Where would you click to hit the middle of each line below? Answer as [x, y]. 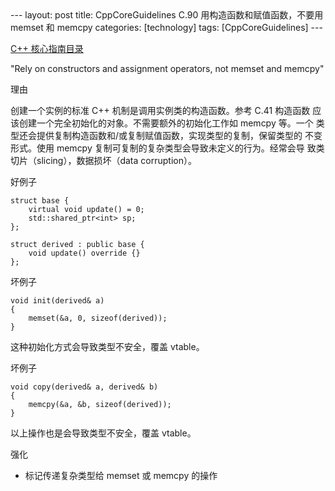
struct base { [40, 201]
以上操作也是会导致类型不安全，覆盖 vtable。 [103, 433]
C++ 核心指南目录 [47, 48]
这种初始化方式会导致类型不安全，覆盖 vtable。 [107, 346]
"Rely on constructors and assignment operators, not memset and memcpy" [167, 68]
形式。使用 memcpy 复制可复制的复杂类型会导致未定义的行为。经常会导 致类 [167, 148]
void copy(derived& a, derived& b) [84, 387]
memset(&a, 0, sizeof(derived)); [98, 318]
